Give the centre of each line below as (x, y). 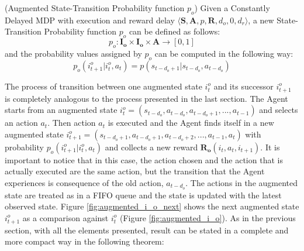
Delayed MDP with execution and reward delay (90, 20)
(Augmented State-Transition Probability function (95, 8)
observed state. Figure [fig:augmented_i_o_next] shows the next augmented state (152, 206)
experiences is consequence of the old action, (84, 182)
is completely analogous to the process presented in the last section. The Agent (146, 98)
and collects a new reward (151, 147)
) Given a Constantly (232, 8)
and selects (279, 110)
